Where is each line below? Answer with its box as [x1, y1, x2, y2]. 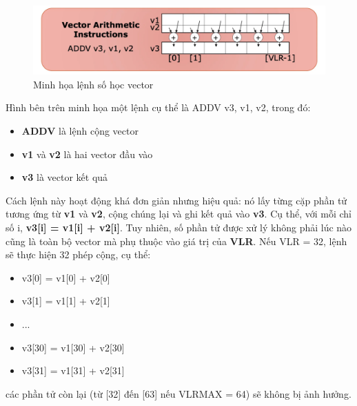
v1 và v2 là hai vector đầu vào [21, 146, 153, 161]
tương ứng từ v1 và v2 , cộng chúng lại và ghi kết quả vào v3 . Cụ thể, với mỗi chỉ [6, 206, 351, 221]
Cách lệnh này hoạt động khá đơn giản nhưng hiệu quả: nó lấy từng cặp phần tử [6, 193, 347, 207]
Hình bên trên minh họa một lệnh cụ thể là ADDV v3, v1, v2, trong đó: [6, 100, 311, 115]
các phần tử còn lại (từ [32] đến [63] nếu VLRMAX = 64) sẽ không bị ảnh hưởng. [6, 386, 351, 400]
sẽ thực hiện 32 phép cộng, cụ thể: [6, 247, 151, 262]
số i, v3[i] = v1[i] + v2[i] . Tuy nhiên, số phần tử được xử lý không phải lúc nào [6, 220, 352, 234]
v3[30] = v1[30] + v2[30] [21, 340, 125, 354]
